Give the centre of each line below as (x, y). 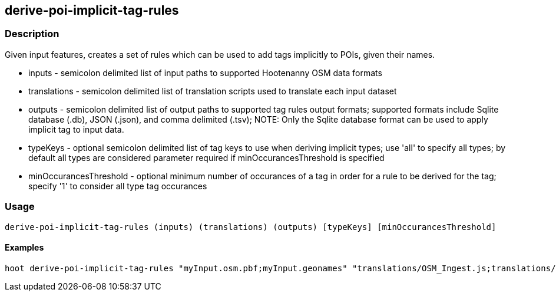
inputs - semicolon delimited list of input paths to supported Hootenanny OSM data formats (205, 73)
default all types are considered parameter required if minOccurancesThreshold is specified (206, 157)
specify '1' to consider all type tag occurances (118, 186)
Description (32, 34)
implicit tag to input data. (76, 129)
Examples (24, 248)
